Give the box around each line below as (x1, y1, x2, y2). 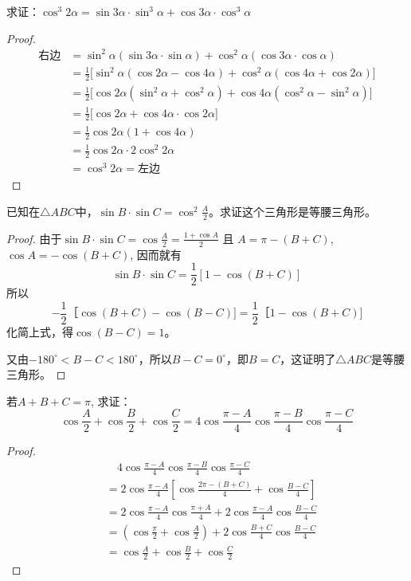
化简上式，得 (6, 323, 73, 340)
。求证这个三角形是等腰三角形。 (209, 202, 377, 219)
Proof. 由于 (6, 230, 62, 246)
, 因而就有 (130, 245, 182, 262)
